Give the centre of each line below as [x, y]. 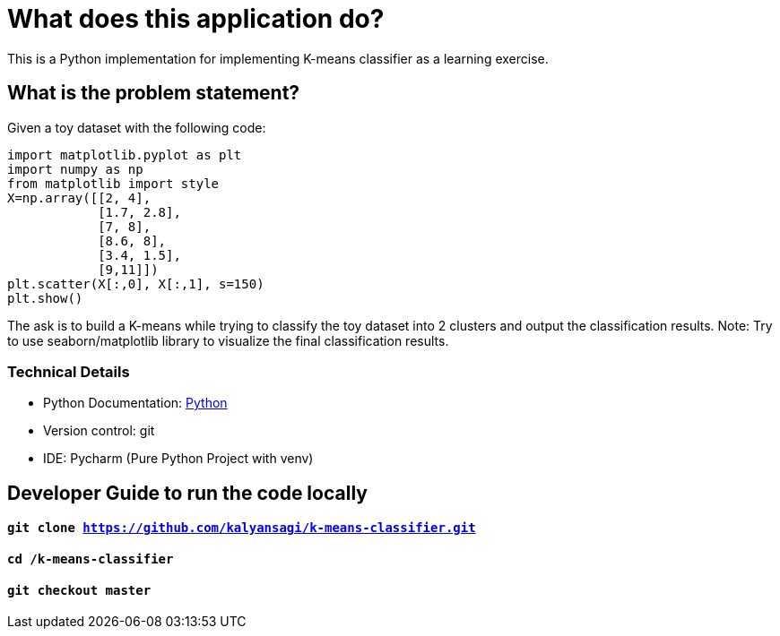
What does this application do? [196, 19]
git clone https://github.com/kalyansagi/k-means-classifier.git [242, 528]
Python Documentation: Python [135, 403]
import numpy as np [75, 169]
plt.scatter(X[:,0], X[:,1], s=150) [136, 284]
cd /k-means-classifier [91, 559]
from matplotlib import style [113, 183]
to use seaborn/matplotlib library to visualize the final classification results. [228, 340]
